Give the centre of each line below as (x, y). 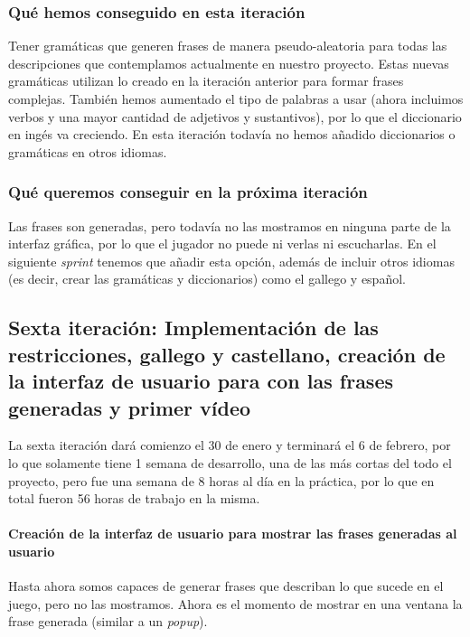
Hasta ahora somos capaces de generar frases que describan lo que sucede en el (226, 586)
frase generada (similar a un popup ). (108, 621)
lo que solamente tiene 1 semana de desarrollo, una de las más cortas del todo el (230, 462)
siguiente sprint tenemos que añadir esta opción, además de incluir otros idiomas (231, 261)
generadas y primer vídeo (130, 407)
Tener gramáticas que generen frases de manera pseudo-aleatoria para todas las (228, 46)
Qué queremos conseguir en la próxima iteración (188, 192)
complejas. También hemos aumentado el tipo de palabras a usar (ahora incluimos (236, 98)
